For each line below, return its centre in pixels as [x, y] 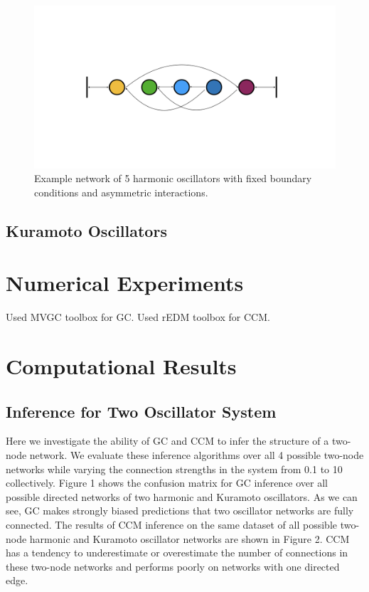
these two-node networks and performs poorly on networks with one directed [173, 566]
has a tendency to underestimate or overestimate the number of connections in [177, 553]
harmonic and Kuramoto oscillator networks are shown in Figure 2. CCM [189, 538]
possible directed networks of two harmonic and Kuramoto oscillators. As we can [182, 496]
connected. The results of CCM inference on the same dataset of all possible [171, 524]
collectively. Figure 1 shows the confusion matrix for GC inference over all [167, 483]
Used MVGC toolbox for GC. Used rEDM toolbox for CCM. [138, 317]
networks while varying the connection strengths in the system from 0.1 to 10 [174, 469]
